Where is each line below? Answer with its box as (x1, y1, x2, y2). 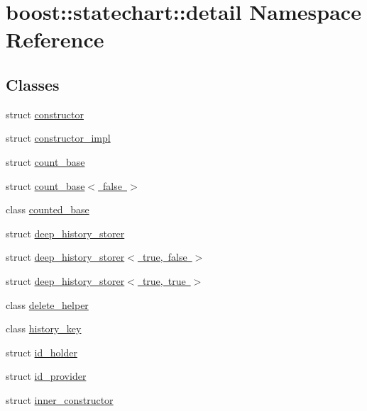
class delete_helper (6, 297, 89, 312)
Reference (6, 25, 104, 54)
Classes (6, 73, 60, 95)
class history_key (6, 321, 82, 336)
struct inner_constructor (6, 392, 114, 407)
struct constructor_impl (6, 130, 111, 145)
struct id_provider (6, 368, 87, 383)
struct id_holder (6, 344, 77, 359)
